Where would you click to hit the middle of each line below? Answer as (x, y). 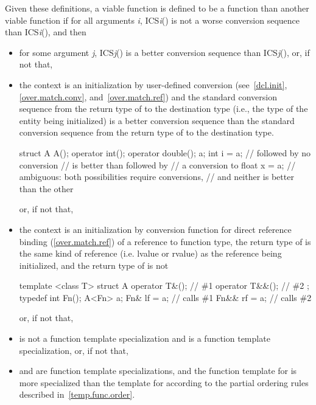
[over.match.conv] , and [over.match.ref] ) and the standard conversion (148, 96)
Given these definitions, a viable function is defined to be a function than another (157, 8)
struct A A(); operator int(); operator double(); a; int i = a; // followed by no (165, 152)
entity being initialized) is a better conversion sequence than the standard (157, 120)
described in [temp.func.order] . (77, 394)
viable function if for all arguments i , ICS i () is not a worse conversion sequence (152, 20)
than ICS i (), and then (46, 32)
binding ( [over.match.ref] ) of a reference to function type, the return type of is (165, 241)
